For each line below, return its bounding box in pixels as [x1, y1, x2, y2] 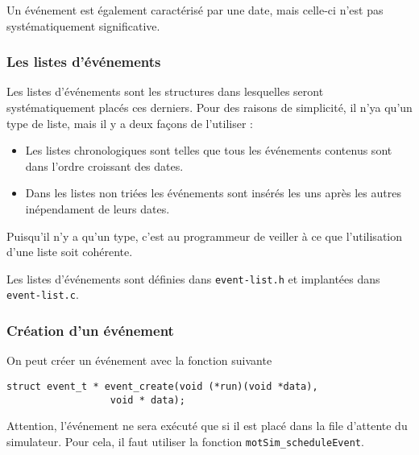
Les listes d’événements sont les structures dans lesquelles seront [6, 83, 324, 100]
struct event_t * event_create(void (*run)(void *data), [6, 380, 318, 392]
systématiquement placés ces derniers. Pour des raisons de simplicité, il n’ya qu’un [6, 99, 413, 115]
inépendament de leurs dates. [25, 200, 170, 217]
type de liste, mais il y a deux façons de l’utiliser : [6, 114, 253, 131]
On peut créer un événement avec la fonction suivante [6, 352, 272, 369]
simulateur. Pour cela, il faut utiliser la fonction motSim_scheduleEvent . [6, 432, 364, 449]
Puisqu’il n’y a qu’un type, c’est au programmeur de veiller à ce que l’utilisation [6, 227, 403, 244]
